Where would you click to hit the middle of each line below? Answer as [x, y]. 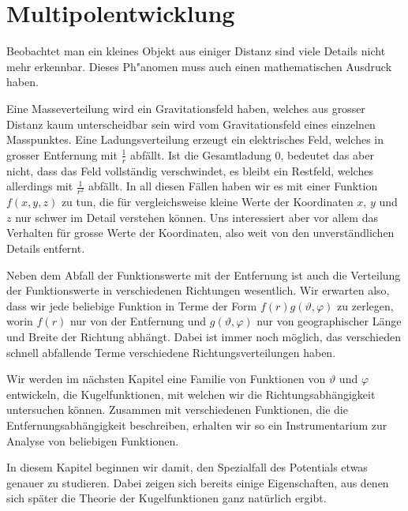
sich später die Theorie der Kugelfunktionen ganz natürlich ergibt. [167, 498]
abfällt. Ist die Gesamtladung [201, 154]
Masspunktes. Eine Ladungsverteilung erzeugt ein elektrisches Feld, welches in [195, 139]
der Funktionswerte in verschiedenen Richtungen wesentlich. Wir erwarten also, [198, 290]
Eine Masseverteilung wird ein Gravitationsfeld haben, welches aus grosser [186, 108]
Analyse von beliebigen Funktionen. [93, 440]
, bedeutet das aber [327, 154]
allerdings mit [40, 186]
